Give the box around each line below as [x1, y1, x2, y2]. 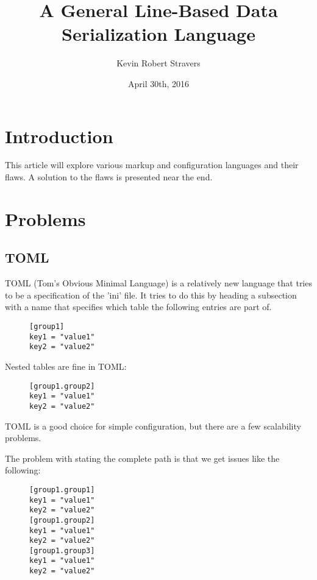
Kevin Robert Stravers [116, 57, 201, 69]
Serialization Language [62, 21, 255, 46]
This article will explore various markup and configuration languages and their [5, 158, 299, 171]
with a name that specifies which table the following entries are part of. [5, 300, 272, 313]
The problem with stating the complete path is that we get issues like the [5, 451, 280, 464]
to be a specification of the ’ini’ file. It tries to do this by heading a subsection [5, 288, 297, 301]
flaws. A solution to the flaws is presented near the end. [5, 171, 213, 183]
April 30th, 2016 [127, 77, 189, 90]
